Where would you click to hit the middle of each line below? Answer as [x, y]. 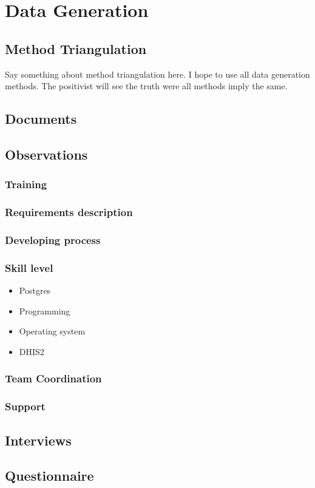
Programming [45, 310]
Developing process [53, 239]
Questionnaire [49, 476]
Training [26, 184]
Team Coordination [53, 378]
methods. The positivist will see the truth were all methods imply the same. [146, 86]
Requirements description [69, 212]
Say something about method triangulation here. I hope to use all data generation [157, 74]
